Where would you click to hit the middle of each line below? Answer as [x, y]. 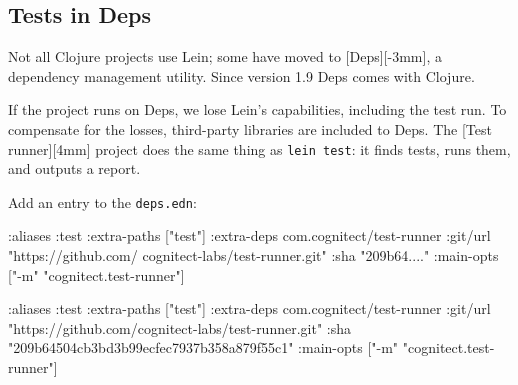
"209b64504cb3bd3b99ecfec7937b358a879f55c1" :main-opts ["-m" [203, 347]
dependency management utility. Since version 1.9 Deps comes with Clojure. [241, 75]
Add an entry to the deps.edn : [102, 201]
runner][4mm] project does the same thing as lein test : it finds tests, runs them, [259, 148]
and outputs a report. [74, 168]
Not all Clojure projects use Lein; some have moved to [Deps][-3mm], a [225, 56]
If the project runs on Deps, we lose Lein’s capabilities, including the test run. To [257, 109]
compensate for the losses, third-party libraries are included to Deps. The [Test [250, 128]
